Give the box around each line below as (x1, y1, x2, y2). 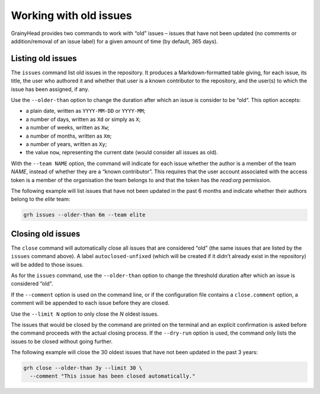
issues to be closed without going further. (11, 338, 113, 345)
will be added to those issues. (11, 261, 84, 268)
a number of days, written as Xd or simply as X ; (25, 116, 141, 123)
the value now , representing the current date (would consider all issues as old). (25, 149, 219, 156)
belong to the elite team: (11, 196, 71, 203)
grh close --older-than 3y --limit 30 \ (23, 365, 142, 371)
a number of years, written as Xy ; (25, 140, 107, 148)
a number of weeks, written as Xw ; (25, 124, 110, 131)
